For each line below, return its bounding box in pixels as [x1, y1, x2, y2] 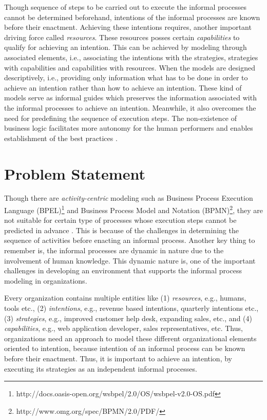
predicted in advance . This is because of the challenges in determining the [4, 224, 239, 235]
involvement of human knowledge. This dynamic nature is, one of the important [4, 255, 256, 266]
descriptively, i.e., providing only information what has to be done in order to [4, 72, 248, 83]
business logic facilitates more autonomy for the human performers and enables [4, 122, 253, 133]
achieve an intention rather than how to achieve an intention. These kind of [4, 82, 242, 93]
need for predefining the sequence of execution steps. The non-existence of [4, 112, 237, 123]
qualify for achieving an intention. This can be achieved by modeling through [4, 42, 247, 52]
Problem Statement [4, 163, 145, 184]
